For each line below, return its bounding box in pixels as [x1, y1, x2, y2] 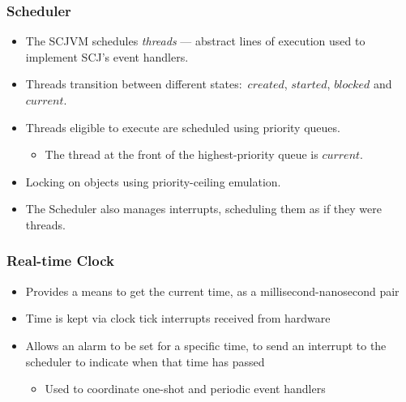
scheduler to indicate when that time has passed [25, 353, 265, 370]
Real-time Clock [6, 250, 114, 271]
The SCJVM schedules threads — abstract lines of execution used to [25, 32, 365, 49]
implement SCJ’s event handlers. [25, 48, 189, 65]
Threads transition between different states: [25, 75, 242, 92]
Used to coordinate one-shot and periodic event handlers [45, 380, 326, 397]
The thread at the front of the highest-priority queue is [45, 146, 318, 163]
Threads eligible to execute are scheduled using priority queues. [25, 118, 340, 135]
